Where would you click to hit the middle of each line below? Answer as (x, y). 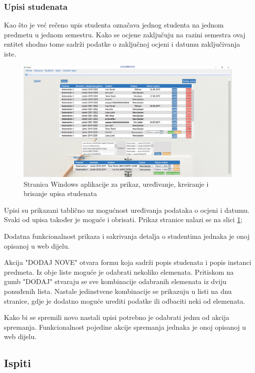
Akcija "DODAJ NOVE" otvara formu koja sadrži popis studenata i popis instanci (128, 262)
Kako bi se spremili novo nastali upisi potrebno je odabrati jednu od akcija (117, 317)
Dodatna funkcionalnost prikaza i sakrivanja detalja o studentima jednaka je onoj (127, 236)
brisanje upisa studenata (60, 193)
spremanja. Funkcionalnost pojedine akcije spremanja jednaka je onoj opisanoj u (125, 327)
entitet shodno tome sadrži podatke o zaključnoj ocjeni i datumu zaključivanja (122, 44)
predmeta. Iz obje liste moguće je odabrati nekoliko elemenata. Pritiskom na (119, 272)
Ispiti (17, 363)
